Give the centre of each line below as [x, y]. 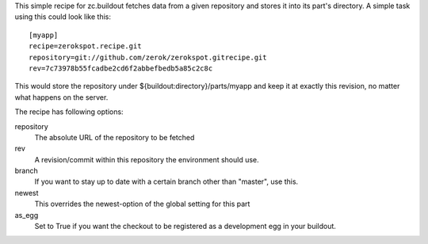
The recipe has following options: [69, 112]
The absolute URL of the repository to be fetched [115, 137]
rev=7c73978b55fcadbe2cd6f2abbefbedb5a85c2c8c [121, 68]
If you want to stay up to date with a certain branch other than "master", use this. [166, 181]
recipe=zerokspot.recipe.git [85, 46]
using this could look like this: [63, 17]
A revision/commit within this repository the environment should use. [147, 159]
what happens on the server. [61, 97]
